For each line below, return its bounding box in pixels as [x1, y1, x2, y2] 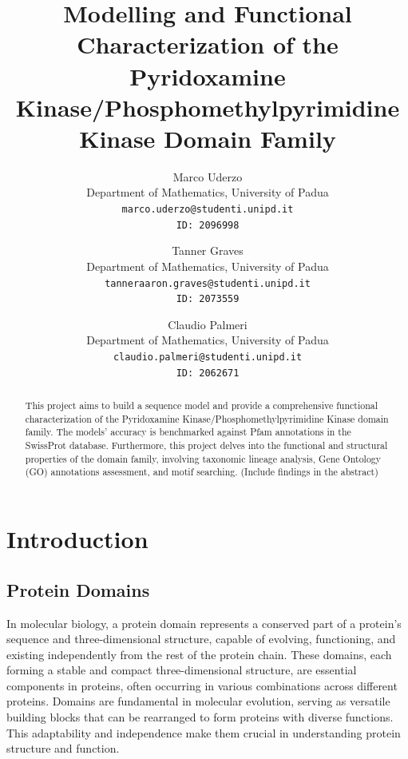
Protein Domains [6, 577, 150, 602]
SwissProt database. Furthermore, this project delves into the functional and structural [25, 439, 388, 452]
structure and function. [6, 740, 120, 757]
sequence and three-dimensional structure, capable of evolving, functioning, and [6, 630, 396, 647]
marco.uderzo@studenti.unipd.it [121, 204, 294, 216]
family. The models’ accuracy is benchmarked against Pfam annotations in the [25, 425, 351, 439]
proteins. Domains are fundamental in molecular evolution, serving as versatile [6, 693, 390, 709]
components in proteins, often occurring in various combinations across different [6, 677, 398, 693]
